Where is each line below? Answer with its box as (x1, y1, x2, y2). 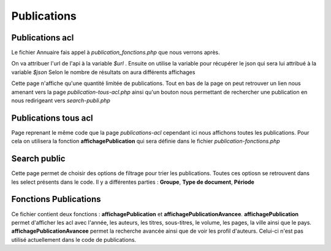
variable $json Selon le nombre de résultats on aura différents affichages (11, 68, 196, 76)
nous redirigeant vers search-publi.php (11, 97, 110, 104)
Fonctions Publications (11, 194, 101, 204)
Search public (11, 154, 66, 164)
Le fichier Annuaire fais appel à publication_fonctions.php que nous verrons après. (11, 49, 220, 56)
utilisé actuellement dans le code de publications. (11, 236, 137, 243)
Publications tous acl (11, 113, 93, 123)
